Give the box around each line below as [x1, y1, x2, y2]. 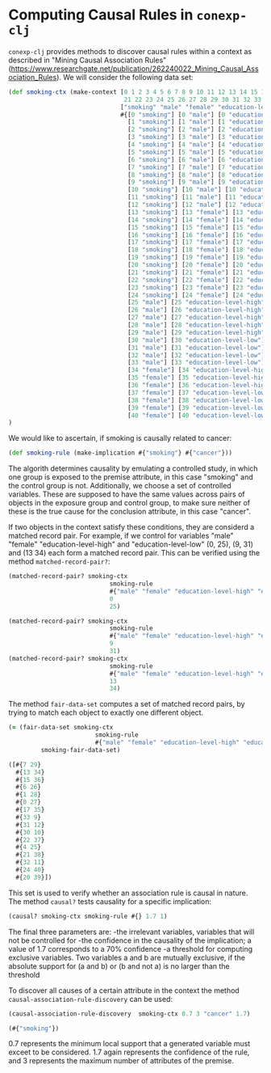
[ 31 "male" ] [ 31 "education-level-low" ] [127, 344, 265, 352]
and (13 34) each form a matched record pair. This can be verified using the [8, 548, 261, 558]
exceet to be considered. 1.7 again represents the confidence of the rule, [8, 1047, 250, 1057]
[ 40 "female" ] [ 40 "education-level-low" [127, 411, 269, 420]
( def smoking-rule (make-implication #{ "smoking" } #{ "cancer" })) [8, 449, 232, 458]
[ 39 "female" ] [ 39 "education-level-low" [127, 403, 269, 412]
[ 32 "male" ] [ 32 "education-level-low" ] [127, 351, 265, 359]
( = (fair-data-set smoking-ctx [8, 724, 114, 732]
